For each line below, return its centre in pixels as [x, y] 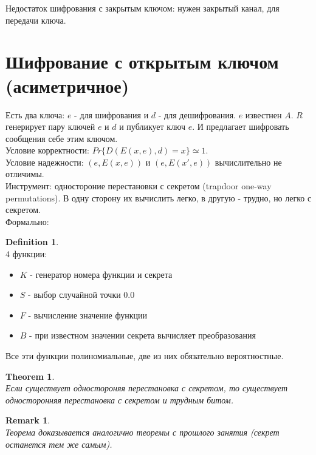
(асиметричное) [67, 85]
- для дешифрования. [197, 114]
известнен [263, 114]
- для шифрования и [112, 114]
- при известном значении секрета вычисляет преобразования [143, 335]
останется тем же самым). [59, 444]
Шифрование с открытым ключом [142, 62]
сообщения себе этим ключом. [62, 138]
